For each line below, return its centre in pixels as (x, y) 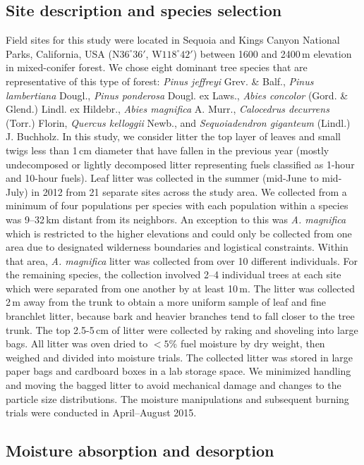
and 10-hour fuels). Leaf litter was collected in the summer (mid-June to (162, 178)
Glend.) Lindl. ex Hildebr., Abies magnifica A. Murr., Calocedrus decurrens (168, 109)
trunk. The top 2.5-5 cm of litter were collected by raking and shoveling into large (182, 329)
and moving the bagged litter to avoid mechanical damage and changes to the (174, 385)
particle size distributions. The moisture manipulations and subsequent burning (177, 398)
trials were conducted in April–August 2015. (101, 413)
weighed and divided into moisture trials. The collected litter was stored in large (180, 357)
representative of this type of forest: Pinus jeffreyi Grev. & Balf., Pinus (160, 81)
